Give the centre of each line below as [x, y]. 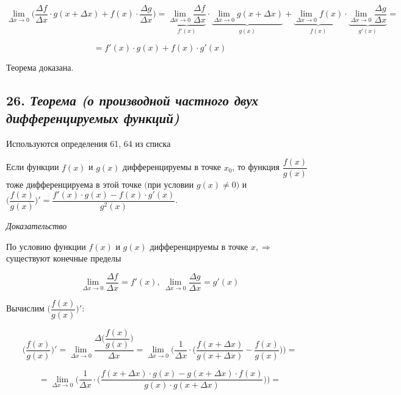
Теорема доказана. [40, 67]
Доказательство [37, 226]
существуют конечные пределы [64, 258]
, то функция [256, 167]
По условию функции [46, 246]
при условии [171, 184]
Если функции [33, 167]
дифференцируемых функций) [93, 117]
